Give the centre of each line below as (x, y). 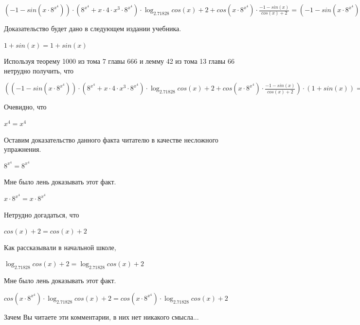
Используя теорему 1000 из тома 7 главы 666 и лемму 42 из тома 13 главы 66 (119, 61)
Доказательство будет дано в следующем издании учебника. (93, 28)
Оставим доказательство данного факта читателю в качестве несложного (111, 139)
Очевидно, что (25, 107)
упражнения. (23, 149)
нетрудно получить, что (39, 70)
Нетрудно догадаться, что (42, 214)
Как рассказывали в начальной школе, (60, 247)
